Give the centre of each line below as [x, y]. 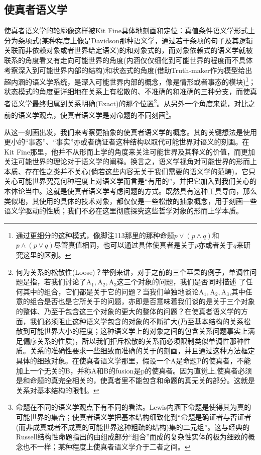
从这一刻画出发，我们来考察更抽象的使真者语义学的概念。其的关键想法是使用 [130, 132]
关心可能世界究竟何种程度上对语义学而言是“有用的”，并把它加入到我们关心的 [130, 181]
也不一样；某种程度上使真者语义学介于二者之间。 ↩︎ [107, 446]
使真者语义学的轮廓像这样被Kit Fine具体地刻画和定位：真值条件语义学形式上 [129, 30]
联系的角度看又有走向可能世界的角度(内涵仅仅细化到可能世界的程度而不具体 [128, 60]
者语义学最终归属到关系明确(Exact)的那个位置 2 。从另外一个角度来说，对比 [126, 102]
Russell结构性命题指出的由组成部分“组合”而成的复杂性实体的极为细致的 [132, 437]
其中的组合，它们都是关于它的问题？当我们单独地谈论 [111, 291]
